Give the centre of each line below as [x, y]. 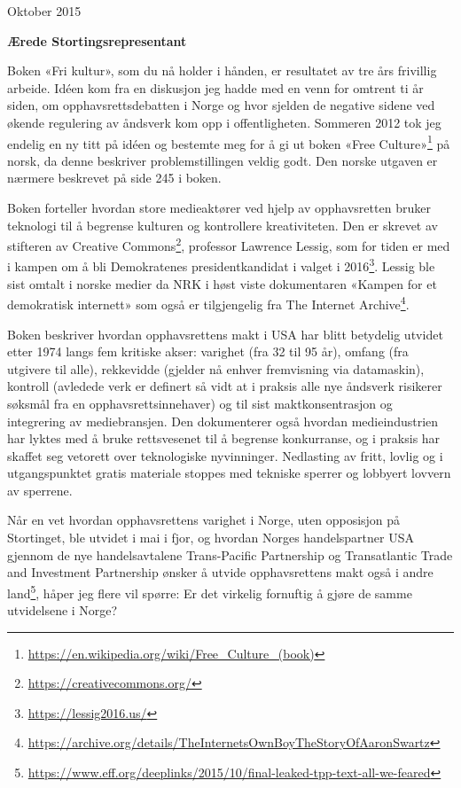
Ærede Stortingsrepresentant [97, 40]
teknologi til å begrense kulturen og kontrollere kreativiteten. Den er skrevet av [223, 225]
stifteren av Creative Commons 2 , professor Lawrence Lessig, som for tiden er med [229, 244]
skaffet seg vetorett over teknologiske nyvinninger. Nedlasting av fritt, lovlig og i [225, 455]
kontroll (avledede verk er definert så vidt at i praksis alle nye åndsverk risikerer [225, 386]
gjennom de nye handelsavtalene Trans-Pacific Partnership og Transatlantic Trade [230, 554]
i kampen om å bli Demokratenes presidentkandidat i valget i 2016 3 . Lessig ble [221, 265]
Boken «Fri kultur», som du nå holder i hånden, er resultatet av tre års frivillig [222, 70]
